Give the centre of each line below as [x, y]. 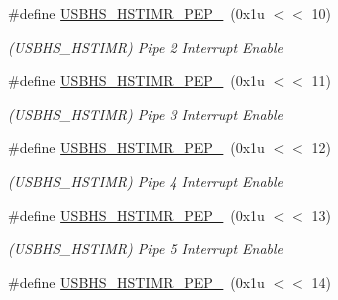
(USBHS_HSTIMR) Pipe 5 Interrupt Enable [146, 248]
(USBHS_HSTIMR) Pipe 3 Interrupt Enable [146, 113]
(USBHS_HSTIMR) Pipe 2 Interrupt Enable [146, 46]
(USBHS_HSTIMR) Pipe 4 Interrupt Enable [146, 180]
